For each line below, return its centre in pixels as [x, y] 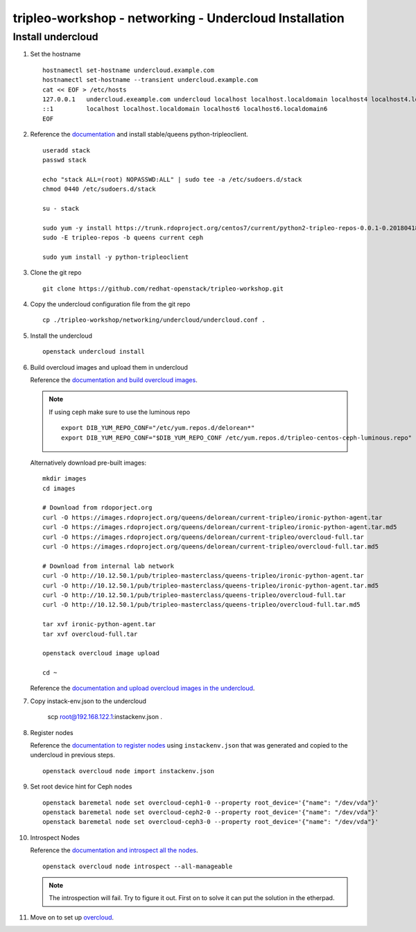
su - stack [61, 208]
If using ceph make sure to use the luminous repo [120, 412]
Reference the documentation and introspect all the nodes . [114, 850]
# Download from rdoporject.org [97, 508]
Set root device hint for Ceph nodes [81, 786]
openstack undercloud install [94, 352]
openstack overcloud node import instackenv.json [129, 771]
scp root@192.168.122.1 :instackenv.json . [105, 717]
